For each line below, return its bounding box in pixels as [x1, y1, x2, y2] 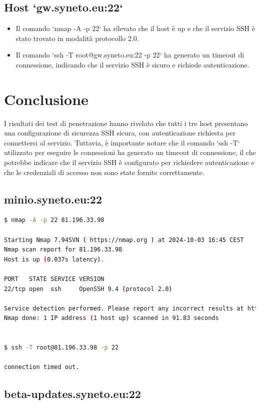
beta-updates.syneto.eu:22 [4, 386, 141, 401]
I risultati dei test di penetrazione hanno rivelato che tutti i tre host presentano [4, 117, 248, 128]
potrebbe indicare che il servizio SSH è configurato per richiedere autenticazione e [4, 157, 254, 167]
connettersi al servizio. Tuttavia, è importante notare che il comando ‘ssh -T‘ [4, 137, 240, 147]
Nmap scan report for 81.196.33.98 [4, 246, 122, 253]
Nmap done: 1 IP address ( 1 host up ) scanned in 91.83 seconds [4, 314, 219, 322]
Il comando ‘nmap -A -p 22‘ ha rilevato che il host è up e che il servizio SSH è [15, 23, 255, 33]
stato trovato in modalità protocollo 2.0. [15, 32, 139, 43]
